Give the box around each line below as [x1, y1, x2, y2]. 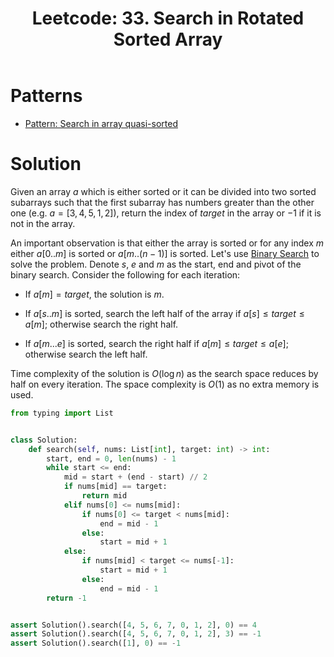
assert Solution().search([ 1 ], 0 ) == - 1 [10, 638, 182, 649]
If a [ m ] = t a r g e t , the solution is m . [24, 288, 165, 300]
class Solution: [10, 435, 78, 445]
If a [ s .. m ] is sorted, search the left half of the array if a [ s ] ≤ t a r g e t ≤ [24, 307, 305, 319]
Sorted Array [113, 28, 223, 51]
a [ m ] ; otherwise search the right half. [24, 318, 179, 330]
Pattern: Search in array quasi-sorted [24, 117, 178, 129]
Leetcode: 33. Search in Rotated [31, 7, 305, 30]
